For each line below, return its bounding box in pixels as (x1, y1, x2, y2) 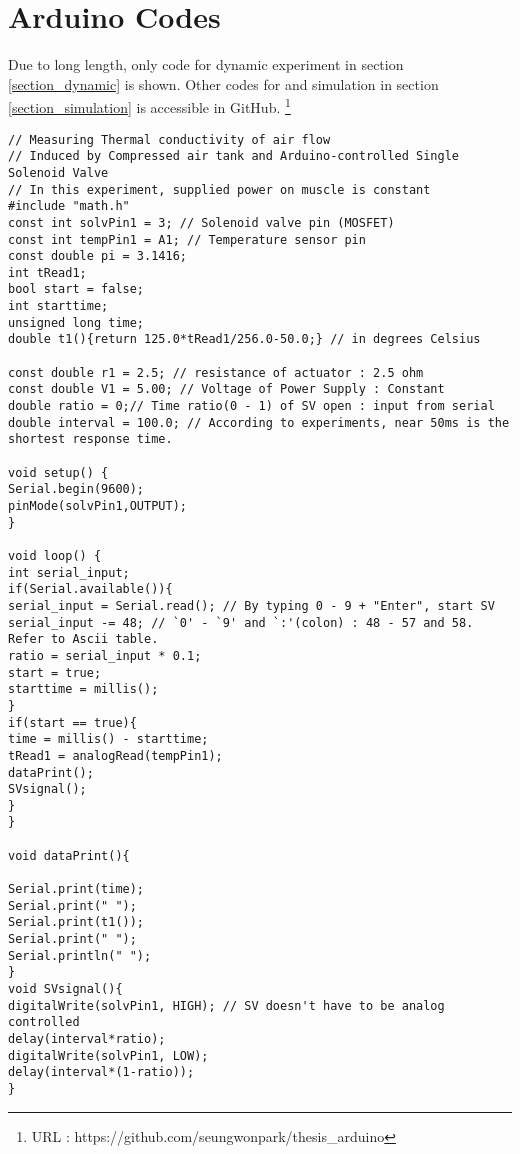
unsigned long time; (8, 315, 145, 330)
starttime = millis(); (8, 682, 159, 697)
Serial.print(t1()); (8, 915, 145, 930)
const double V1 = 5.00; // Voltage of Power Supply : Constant (8, 382, 445, 397)
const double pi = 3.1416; (8, 249, 187, 264)
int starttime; (8, 299, 109, 314)
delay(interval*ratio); (8, 1032, 166, 1046)
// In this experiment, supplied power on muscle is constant (8, 182, 431, 197)
